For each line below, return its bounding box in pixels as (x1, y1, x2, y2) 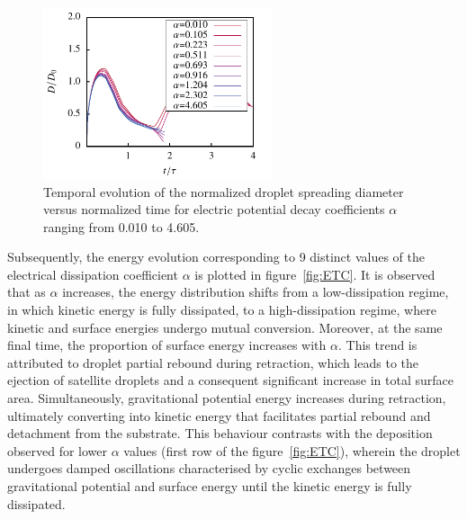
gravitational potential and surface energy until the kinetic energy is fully (7, 477, 412, 496)
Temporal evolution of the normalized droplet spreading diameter (43, 182, 404, 201)
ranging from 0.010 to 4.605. (43, 217, 200, 236)
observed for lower (7, 441, 108, 460)
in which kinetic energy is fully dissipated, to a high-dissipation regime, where (7, 300, 436, 319)
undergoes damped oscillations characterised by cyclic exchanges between (7, 459, 411, 478)
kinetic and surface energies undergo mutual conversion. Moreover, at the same (7, 318, 443, 336)
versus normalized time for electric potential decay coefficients (43, 200, 385, 219)
